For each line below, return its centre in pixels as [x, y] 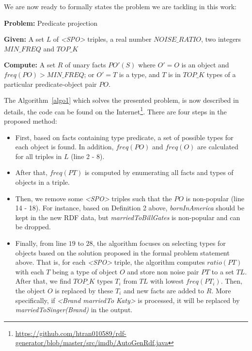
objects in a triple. [42, 182]
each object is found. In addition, [64, 147]
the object [30, 290]
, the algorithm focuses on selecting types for [159, 243]
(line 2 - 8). [88, 156]
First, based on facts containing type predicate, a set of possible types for [124, 137]
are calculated [218, 147]
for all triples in [39, 156]
